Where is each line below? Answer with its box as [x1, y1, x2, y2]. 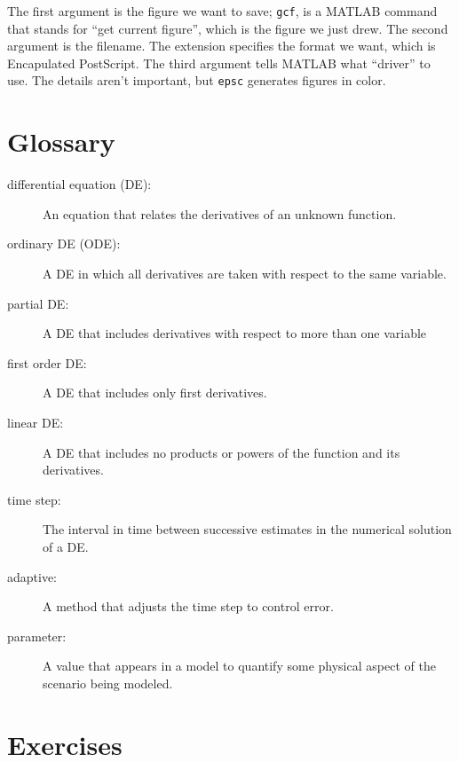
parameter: [7, 626, 67, 645]
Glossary [7, 123, 115, 160]
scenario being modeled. [43, 673, 173, 692]
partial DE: [7, 294, 69, 312]
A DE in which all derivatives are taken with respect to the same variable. [43, 264, 447, 282]
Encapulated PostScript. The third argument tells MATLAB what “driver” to [7, 53, 431, 72]
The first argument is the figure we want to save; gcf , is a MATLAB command [7, 2, 438, 20]
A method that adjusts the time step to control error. [43, 597, 334, 616]
